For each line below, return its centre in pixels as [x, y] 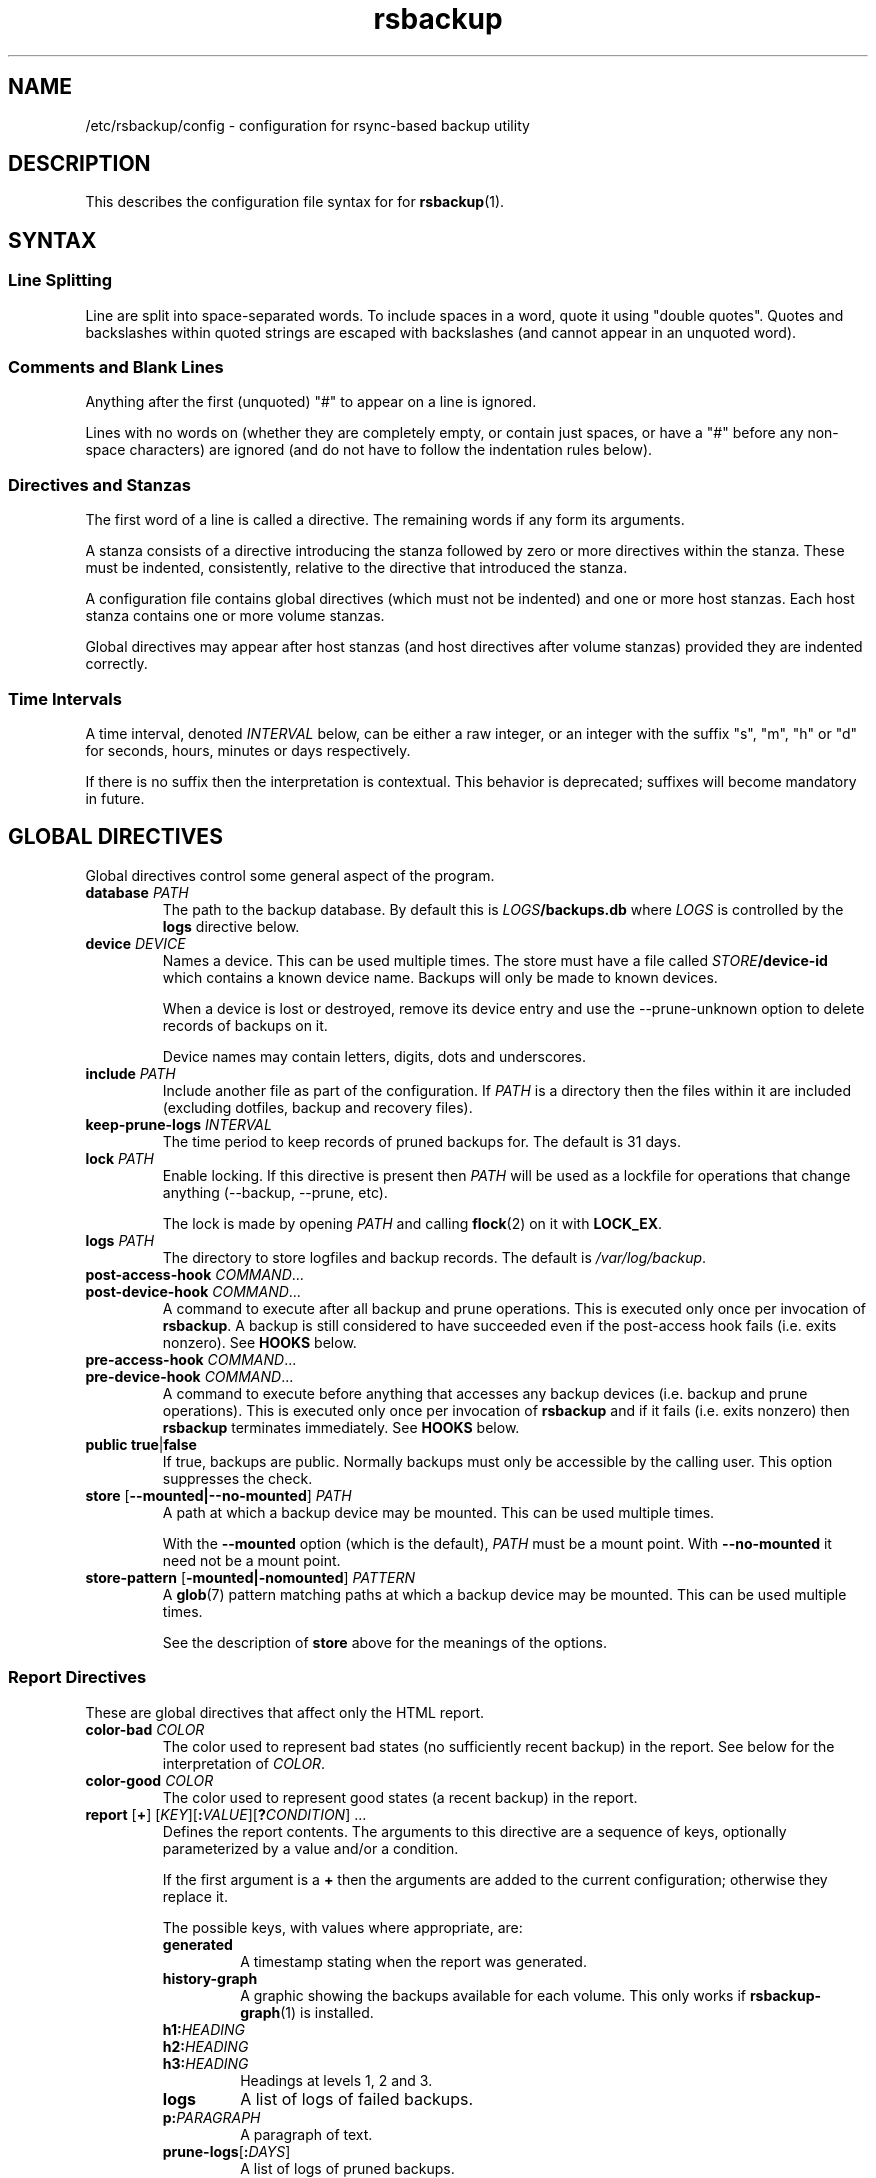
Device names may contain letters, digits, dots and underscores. [374, 1056]
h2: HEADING [205, 2046]
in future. [115, 798]
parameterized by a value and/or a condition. [310, 1848]
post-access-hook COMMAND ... [194, 1274]
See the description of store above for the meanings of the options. [385, 1642]
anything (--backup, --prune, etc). [275, 1192]
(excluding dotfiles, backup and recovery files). [317, 1107]
